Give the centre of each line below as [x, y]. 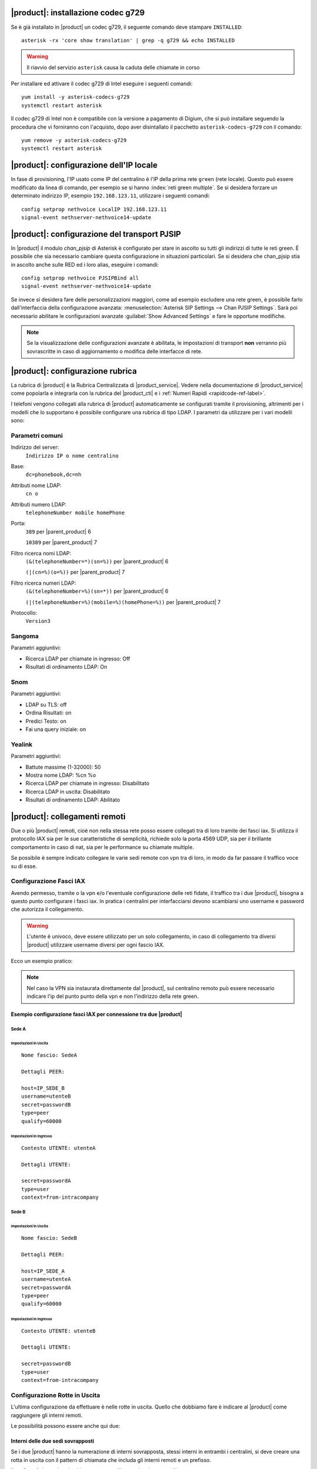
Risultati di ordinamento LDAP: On [67, 667]
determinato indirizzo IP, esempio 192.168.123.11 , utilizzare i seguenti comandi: [111, 196]
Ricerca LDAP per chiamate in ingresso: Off [78, 659]
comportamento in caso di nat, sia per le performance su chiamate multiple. [102, 847]
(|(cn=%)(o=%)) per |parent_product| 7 [75, 572]
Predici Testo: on [46, 721]
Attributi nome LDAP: [36, 485]
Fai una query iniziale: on [56, 729]
